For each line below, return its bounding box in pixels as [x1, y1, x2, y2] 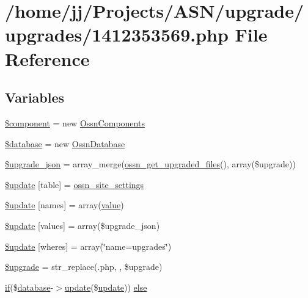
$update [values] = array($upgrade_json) [5, 219, 160, 231]
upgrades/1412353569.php [5, 22, 229, 47]
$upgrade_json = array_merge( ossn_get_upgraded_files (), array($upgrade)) [5, 158, 296, 170]
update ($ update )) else [64, 280, 147, 293]
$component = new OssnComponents [5, 116, 145, 129]
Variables [5, 88, 65, 107]
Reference [5, 46, 90, 71]
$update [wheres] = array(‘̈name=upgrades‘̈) [5, 239, 172, 252]
